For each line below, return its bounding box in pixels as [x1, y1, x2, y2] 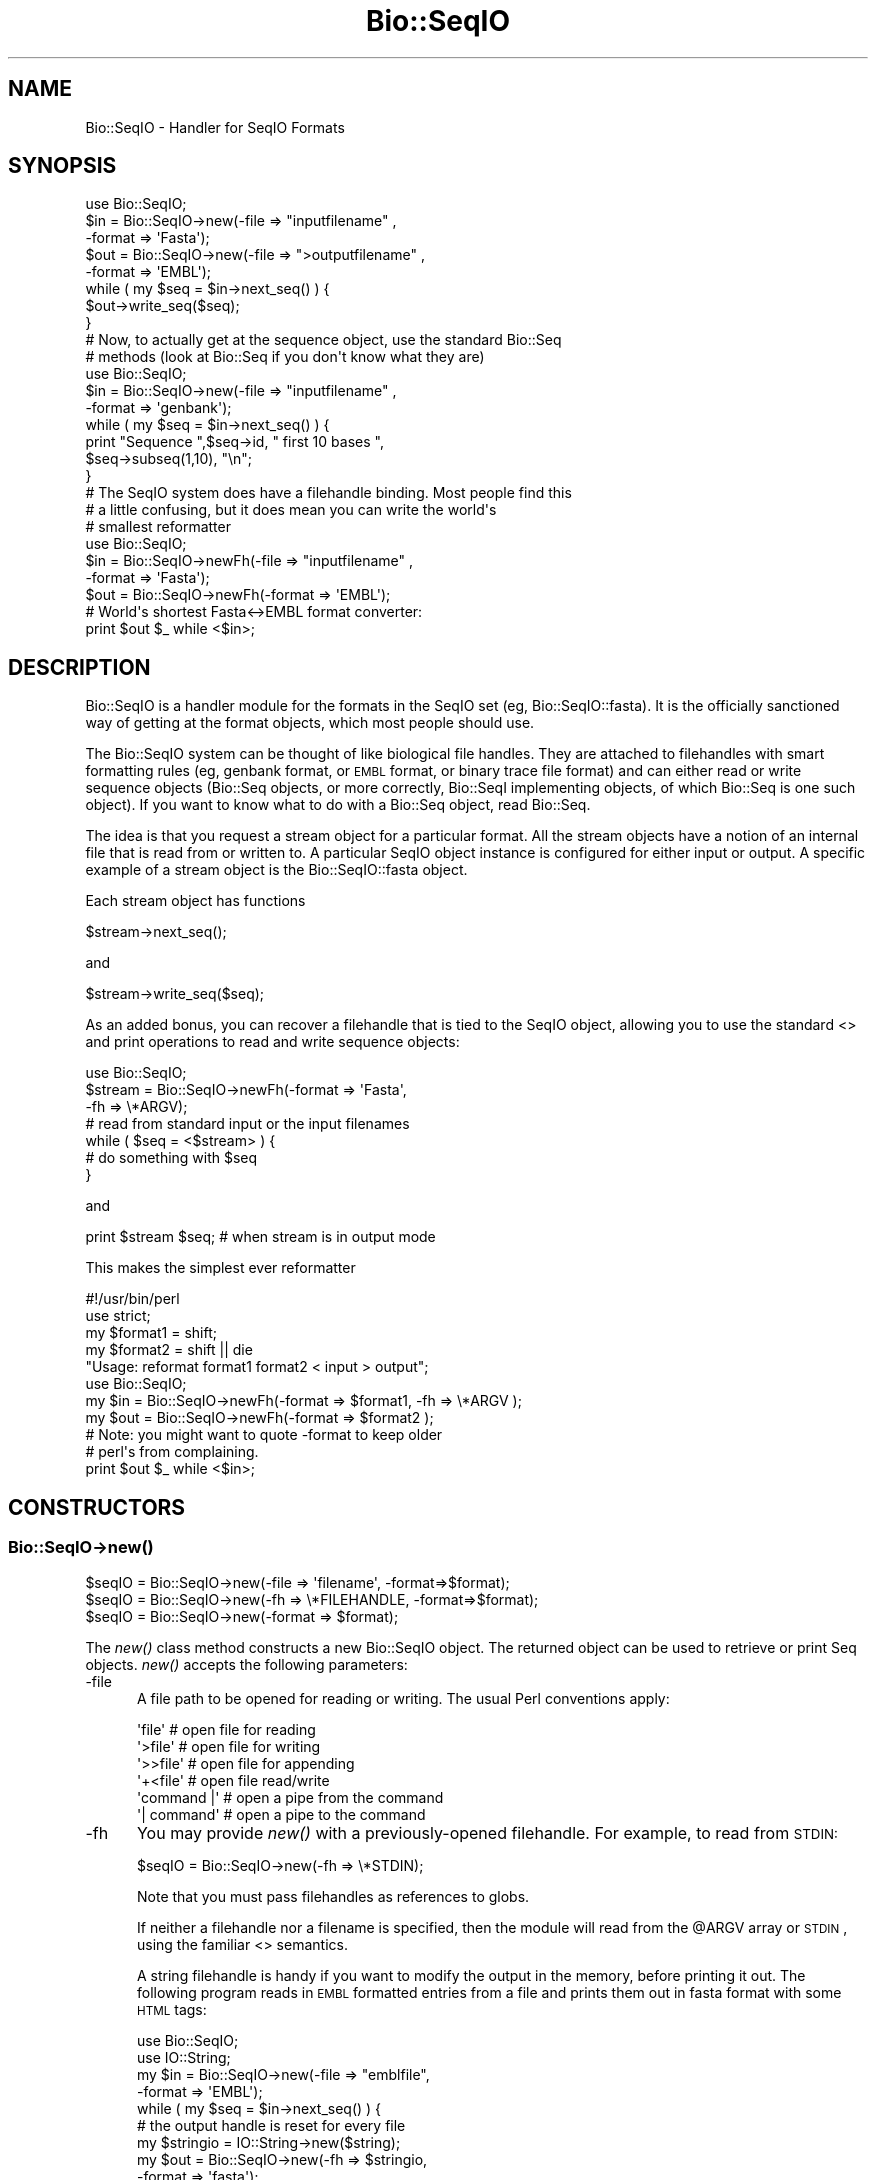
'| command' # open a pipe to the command [137, 1805, 426, 1823]
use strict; [85, 1307, 151, 1325]
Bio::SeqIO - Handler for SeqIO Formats [85, 118, 345, 136]
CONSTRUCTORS [8, 1494, 186, 1520]
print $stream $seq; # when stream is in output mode [85, 1228, 436, 1246]
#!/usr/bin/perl [85, 1290, 180, 1308]
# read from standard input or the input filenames [85, 1115, 410, 1133]
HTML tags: [137, 2000, 207, 2018]
